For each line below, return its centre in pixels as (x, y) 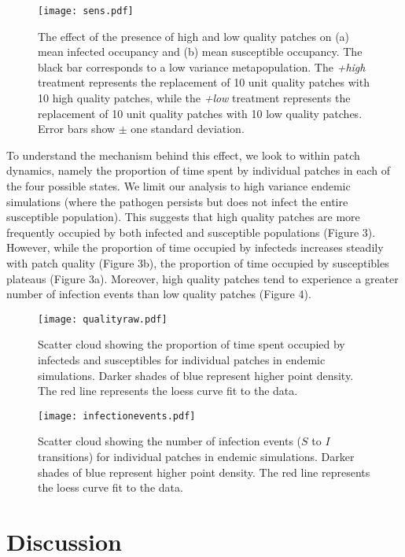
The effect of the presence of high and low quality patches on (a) (194, 36)
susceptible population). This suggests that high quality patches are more (183, 217)
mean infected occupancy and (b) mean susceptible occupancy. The (200, 52)
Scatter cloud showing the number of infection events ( (170, 441)
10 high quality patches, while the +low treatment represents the (194, 98)
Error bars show (77, 129)
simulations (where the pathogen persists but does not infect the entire (177, 201)
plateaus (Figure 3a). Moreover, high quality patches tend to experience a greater (202, 278)
